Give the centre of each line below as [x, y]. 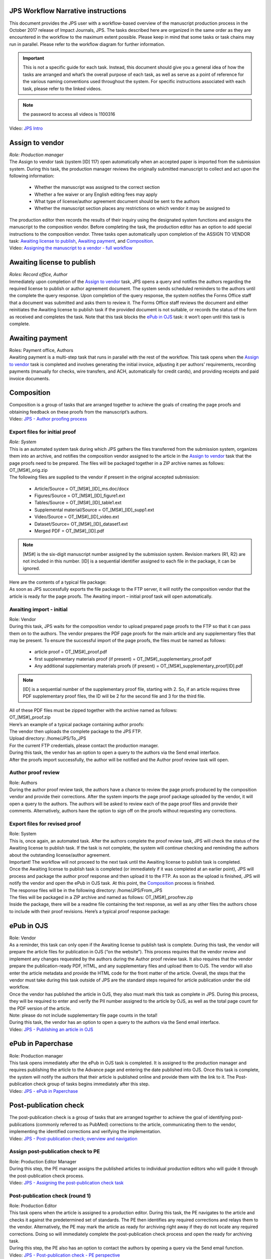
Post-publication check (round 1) [50, 1196]
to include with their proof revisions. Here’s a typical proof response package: [90, 911]
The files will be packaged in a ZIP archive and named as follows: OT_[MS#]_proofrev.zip [101, 897]
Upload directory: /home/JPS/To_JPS [48, 738]
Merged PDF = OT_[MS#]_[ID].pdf [69, 531]
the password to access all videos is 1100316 [69, 114]
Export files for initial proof [43, 432]
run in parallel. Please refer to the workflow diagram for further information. [87, 44]
